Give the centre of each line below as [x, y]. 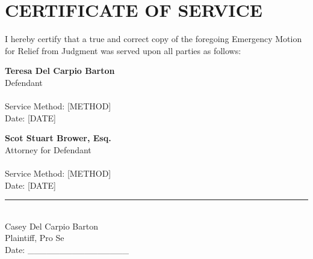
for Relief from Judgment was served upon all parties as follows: [123, 50]
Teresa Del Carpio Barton [60, 71]
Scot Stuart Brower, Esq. [58, 138]
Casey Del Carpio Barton [51, 226]
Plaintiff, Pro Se [35, 238]
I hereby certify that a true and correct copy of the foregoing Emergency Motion [153, 39]
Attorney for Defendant [48, 149]
